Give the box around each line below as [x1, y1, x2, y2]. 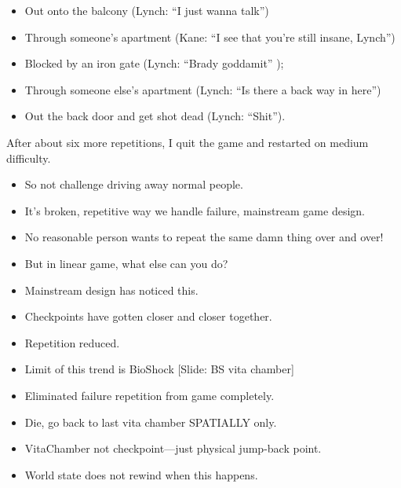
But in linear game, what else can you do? [24, 255, 228, 271]
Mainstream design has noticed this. [24, 281, 199, 298]
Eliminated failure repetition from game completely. [24, 387, 275, 403]
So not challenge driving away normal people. [24, 176, 243, 193]
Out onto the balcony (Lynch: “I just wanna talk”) [24, 2, 269, 18]
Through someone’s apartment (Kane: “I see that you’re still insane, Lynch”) [24, 28, 396, 45]
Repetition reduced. [24, 334, 120, 350]
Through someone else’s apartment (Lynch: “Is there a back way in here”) [24, 81, 381, 97]
